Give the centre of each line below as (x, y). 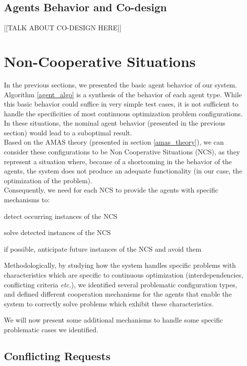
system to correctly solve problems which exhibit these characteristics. (109, 303)
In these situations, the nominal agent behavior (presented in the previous (115, 123)
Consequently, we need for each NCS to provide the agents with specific (111, 190)
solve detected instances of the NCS (57, 232)
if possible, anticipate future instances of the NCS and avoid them (103, 248)
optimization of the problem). (48, 180)
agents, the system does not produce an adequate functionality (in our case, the (123, 171)
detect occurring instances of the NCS (61, 216)
